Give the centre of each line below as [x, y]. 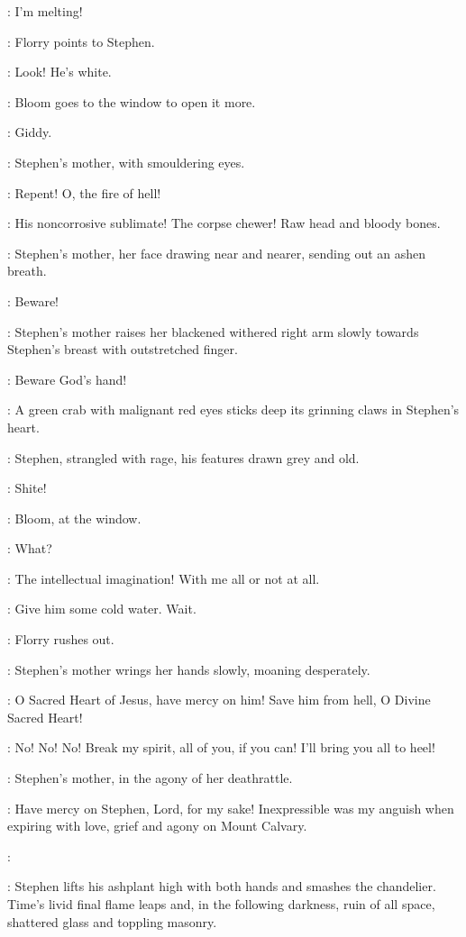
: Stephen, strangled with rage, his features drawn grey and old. [183, 457]
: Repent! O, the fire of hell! [84, 192]
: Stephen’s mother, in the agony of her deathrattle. [150, 778]
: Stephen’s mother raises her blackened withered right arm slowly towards [213, 331]
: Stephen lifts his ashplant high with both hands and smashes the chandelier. [222, 886]
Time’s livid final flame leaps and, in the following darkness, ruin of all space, [221, 904]
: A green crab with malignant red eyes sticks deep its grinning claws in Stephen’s [233, 409]
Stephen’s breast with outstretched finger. [123, 349]
